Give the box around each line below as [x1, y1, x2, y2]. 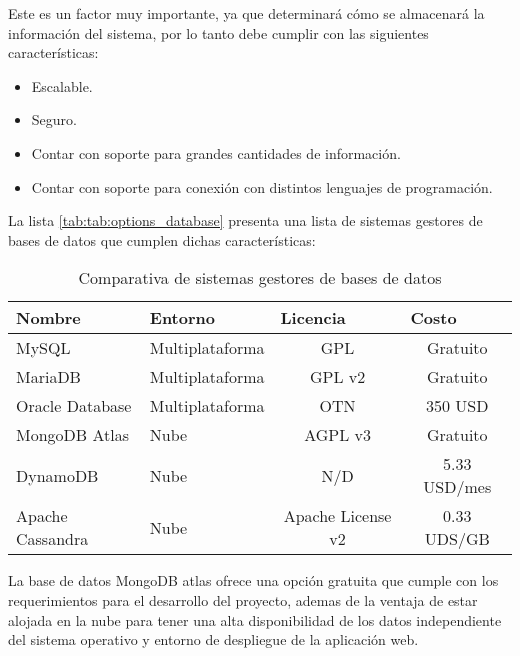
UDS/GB [424, 527, 490, 551]
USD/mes [423, 475, 492, 499]
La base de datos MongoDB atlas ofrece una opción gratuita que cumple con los [8, 570, 499, 591]
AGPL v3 [304, 423, 371, 447]
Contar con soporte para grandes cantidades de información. [31, 142, 401, 163]
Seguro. [31, 109, 77, 130]
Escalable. [31, 75, 93, 96]
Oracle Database [16, 394, 132, 418]
